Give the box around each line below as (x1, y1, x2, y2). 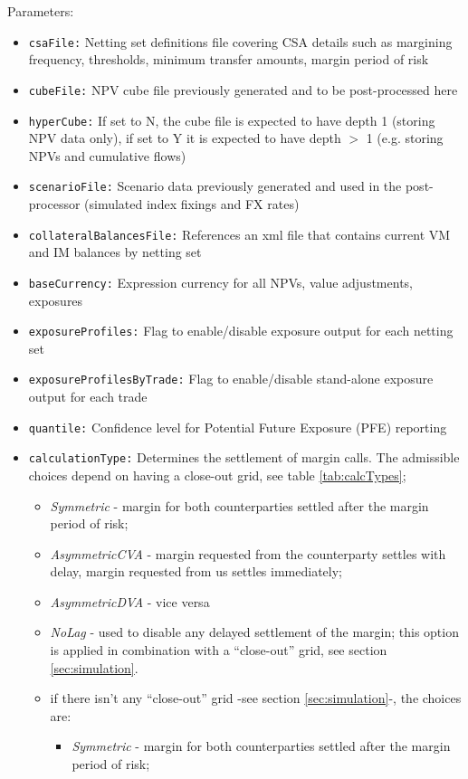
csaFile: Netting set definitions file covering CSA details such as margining (28, 32, 453, 51)
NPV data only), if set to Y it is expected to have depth (28, 128, 341, 147)
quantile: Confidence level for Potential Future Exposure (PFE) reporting (28, 417, 447, 436)
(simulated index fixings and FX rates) (84, 195, 300, 213)
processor (28, 195, 81, 213)
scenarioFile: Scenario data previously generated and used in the (28, 176, 402, 195)
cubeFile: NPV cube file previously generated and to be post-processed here (28, 80, 458, 99)
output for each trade (28, 387, 148, 405)
